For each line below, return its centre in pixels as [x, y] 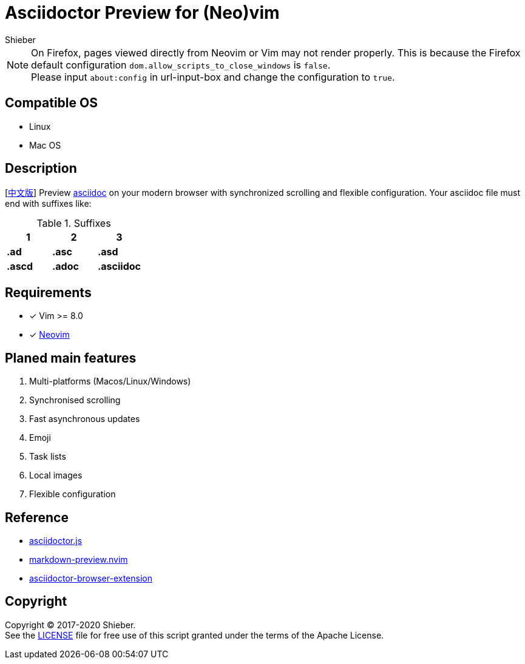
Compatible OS [51, 103]
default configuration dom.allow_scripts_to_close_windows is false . [181, 65]
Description [41, 169]
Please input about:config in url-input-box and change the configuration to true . [213, 77]
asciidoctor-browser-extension [91, 578]
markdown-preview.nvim [79, 559]
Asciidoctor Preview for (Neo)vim [142, 13]
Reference [37, 517]
